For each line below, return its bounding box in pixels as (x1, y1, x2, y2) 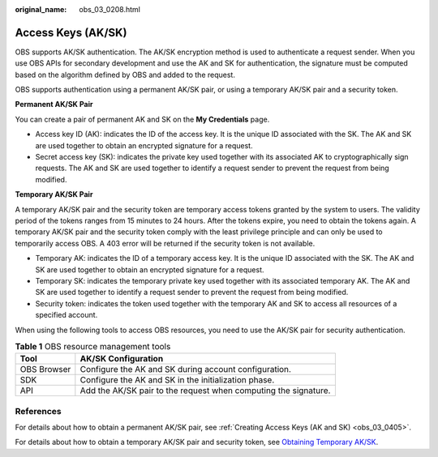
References (15, 405, 62, 416)
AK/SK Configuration (79, 353, 164, 365)
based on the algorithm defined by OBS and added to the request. (15, 70, 235, 79)
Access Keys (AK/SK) (15, 25, 127, 40)
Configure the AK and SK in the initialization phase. (79, 374, 275, 386)
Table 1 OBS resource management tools (15, 341, 171, 352)
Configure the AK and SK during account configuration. (79, 364, 292, 375)
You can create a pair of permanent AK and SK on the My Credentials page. (15, 114, 270, 124)
